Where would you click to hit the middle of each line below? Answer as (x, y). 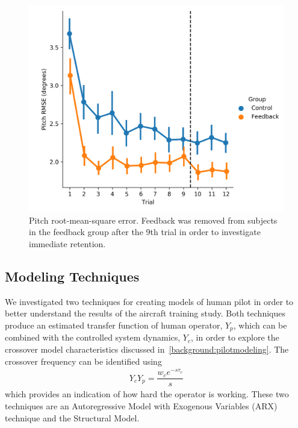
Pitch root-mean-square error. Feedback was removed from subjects (153, 220)
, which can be (260, 325)
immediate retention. (67, 244)
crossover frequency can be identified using (83, 361)
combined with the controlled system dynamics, (93, 337)
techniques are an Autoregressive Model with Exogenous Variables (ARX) (141, 406)
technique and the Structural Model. (72, 417)
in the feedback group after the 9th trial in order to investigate (145, 232)
